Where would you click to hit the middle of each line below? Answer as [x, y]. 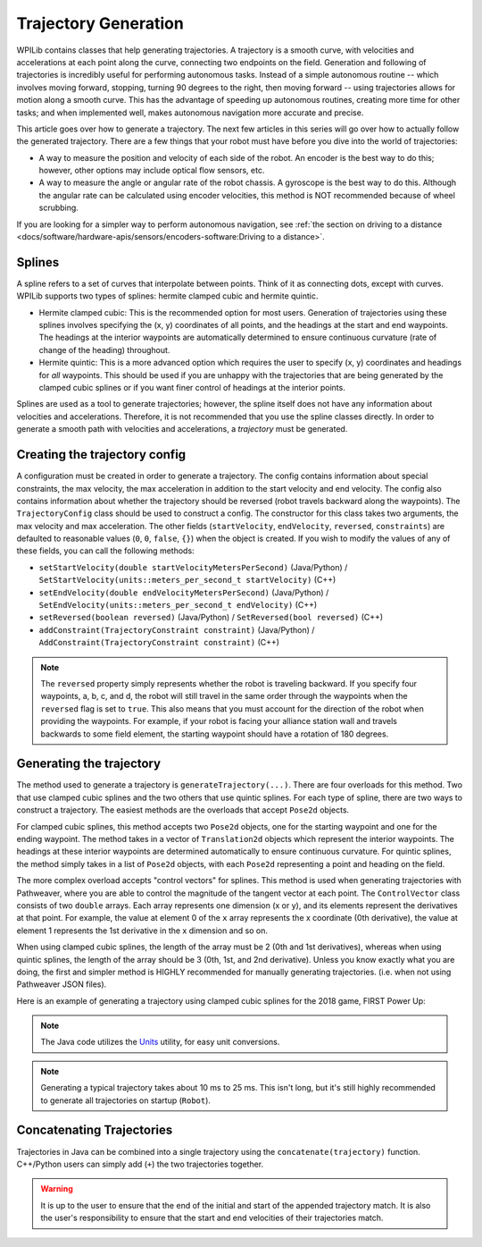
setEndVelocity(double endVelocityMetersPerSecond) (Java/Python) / [184, 592]
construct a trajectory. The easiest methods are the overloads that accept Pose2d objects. [183, 810]
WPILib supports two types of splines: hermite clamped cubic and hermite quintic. [167, 296]
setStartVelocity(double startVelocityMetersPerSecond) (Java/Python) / [193, 567]
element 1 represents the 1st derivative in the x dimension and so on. [142, 931]
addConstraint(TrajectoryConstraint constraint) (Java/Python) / [177, 629]
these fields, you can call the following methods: [106, 551]
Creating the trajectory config [101, 455]
